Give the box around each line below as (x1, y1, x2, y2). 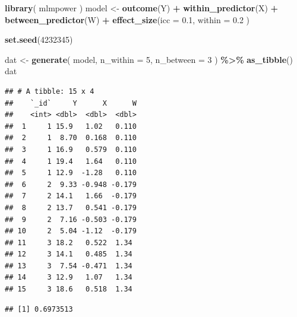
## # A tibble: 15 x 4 (5, 87, 94, 96)
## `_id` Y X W (5, 99, 137, 107)
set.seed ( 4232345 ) (5, 33, 73, 46)
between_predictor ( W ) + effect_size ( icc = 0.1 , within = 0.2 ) (5, 13, 250, 26)
